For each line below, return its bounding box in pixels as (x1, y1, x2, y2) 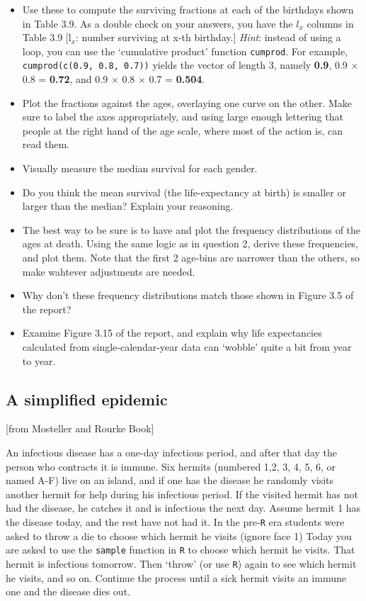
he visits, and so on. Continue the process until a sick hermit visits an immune (6, 570, 346, 585)
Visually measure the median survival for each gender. (22, 161, 258, 176)
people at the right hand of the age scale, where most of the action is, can (22, 123, 343, 137)
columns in (307, 16, 354, 30)
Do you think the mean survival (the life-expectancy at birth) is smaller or (22, 184, 346, 199)
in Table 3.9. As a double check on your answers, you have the (22, 16, 293, 30)
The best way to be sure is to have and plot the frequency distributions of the (22, 222, 361, 237)
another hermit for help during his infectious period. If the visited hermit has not (6, 486, 358, 501)
